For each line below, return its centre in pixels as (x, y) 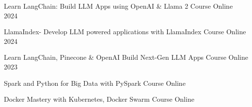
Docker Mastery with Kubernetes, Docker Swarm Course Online (99, 99)
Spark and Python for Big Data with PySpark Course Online (95, 83)
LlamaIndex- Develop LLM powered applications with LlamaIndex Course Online (125, 32)
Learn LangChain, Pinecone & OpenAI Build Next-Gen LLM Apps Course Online (126, 57)
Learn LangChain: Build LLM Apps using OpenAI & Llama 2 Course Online (118, 6)
